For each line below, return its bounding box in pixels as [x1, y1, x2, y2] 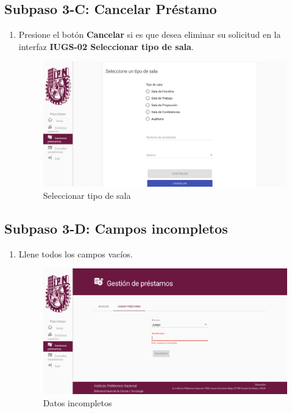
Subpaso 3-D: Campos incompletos [4, 218, 228, 237]
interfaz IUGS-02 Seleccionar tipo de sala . [18, 40, 194, 52]
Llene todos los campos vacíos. [18, 247, 133, 260]
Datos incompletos [43, 396, 112, 409]
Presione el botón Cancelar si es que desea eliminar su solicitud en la [18, 28, 281, 41]
